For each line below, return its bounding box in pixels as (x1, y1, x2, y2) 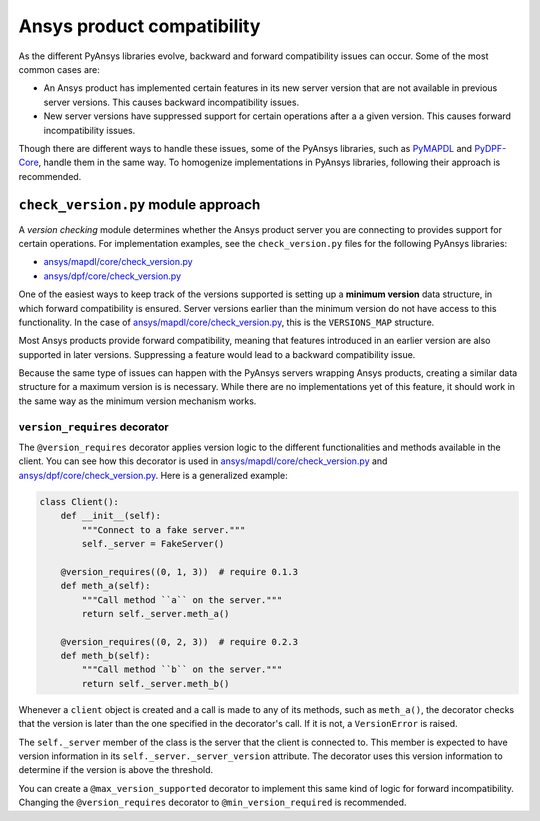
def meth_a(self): (60, 580, 151, 592)
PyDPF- (474, 142, 507, 154)
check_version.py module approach (18, 196, 261, 214)
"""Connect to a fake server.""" (81, 524, 246, 535)
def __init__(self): (60, 510, 162, 522)
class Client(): (39, 496, 120, 507)
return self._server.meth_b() (81, 678, 230, 689)
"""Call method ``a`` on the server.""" (81, 594, 283, 605)
